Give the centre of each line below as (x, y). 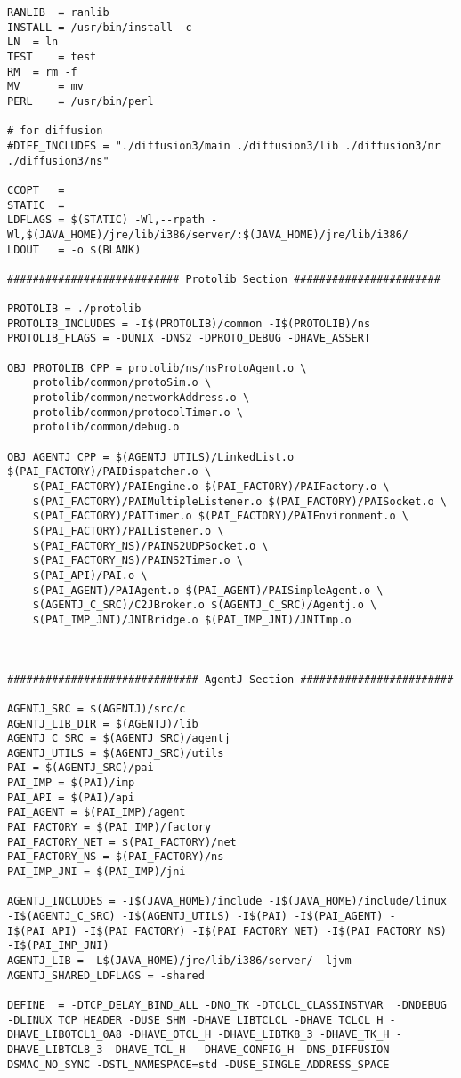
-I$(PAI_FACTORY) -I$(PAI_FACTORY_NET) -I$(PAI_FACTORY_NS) (265, 931)
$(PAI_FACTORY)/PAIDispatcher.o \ (109, 472)
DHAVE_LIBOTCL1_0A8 (65, 1035)
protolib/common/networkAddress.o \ (141, 398)
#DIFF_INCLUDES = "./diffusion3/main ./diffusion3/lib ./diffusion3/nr (224, 145)
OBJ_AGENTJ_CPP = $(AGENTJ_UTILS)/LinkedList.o (151, 457)
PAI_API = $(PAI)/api (71, 797)
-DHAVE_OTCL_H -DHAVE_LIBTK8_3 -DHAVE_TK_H (259, 1035)
